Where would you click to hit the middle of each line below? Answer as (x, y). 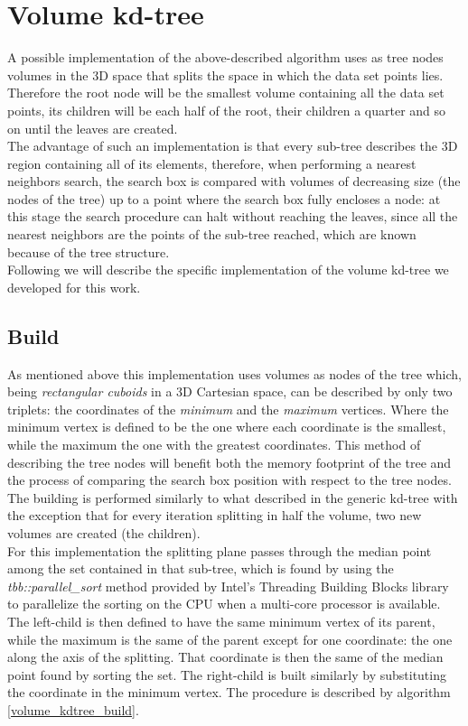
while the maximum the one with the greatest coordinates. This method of (214, 445)
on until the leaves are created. (93, 128)
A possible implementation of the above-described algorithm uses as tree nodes (225, 57)
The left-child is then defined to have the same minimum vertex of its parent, (221, 621)
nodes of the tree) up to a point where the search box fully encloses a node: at (224, 198)
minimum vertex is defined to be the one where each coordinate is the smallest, (227, 427)
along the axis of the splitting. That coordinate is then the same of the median (225, 657)
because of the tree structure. (89, 251)
